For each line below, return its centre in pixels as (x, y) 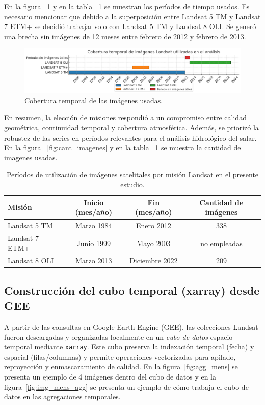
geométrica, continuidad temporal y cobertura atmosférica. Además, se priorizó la (131, 127)
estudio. (132, 184)
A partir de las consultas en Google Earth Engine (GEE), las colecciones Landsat (131, 326)
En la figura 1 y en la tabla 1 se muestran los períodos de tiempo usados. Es (127, 6)
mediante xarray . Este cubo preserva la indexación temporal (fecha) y (144, 347)
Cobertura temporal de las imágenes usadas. (94, 100)
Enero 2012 (154, 225)
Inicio (94, 202)
